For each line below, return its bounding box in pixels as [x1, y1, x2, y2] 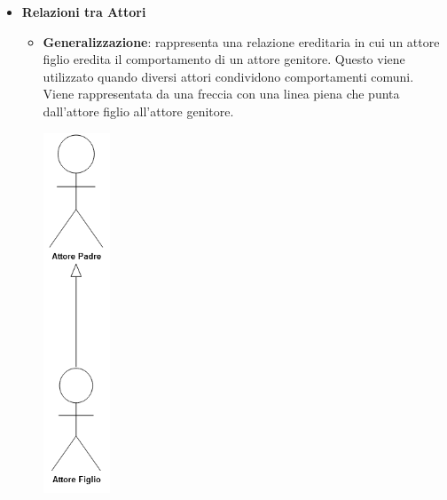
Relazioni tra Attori [21, 3, 146, 20]
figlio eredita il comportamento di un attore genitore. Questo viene [43, 50, 405, 68]
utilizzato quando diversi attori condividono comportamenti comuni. [43, 67, 414, 85]
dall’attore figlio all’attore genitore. [43, 101, 234, 120]
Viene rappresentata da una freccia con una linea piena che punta [43, 84, 400, 103]
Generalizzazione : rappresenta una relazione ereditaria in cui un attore [43, 32, 440, 51]
